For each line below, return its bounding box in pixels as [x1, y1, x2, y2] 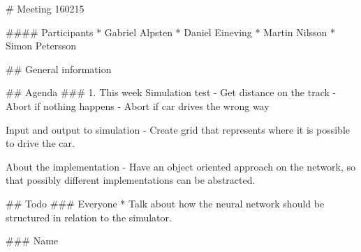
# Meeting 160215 [6, 1, 84, 15]
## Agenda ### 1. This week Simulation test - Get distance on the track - [6, 85, 337, 100]
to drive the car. [6, 136, 75, 150]
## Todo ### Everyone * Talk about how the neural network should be [6, 196, 325, 210]
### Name [6, 233, 59, 248]
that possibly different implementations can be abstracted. [6, 173, 256, 187]
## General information [6, 61, 112, 76]
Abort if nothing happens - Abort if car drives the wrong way [6, 98, 270, 113]
